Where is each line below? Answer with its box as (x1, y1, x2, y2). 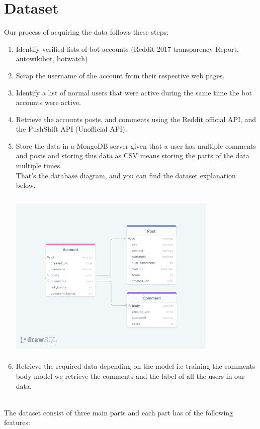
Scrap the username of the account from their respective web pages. (16, 70, 225, 80)
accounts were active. (16, 97, 81, 108)
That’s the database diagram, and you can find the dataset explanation (16, 170, 236, 180)
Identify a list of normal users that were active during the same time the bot (16, 87, 252, 97)
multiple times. (16, 160, 62, 171)
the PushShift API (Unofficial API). (16, 124, 127, 134)
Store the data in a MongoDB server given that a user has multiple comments (16, 140, 256, 151)
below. (16, 180, 36, 190)
